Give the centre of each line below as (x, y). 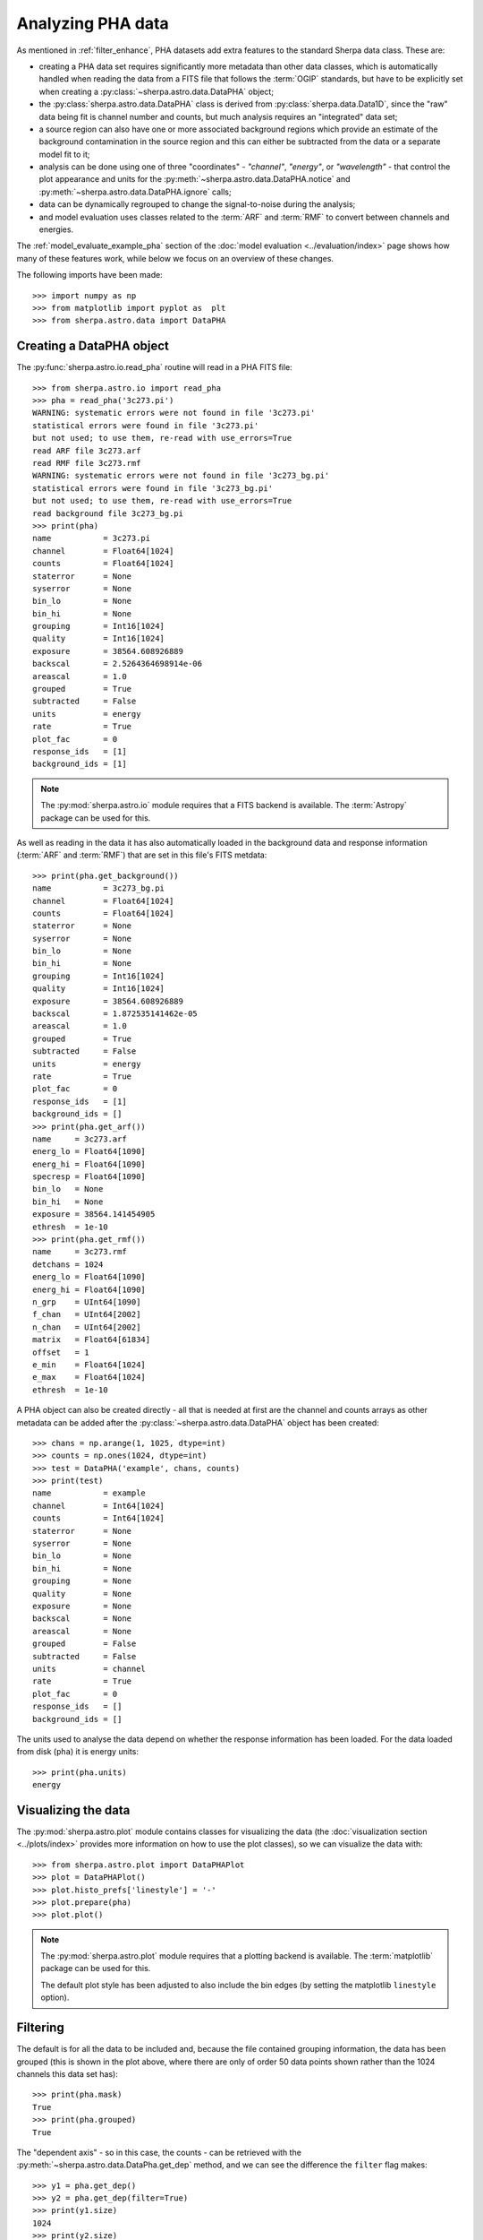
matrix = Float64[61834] (92, 1340)
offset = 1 (61, 1352)
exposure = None (82, 1606)
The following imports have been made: (89, 275)
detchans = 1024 (68, 1264)
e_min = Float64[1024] (89, 1365)
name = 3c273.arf (80, 1139)
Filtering (40, 2028)
